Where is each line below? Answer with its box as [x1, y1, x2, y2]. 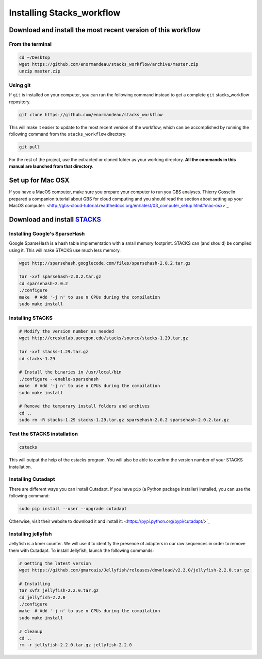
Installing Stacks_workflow [9, 7, 121, 18]
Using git [9, 82, 31, 89]
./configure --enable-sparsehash [19, 376, 99, 382]
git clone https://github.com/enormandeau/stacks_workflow [19, 112, 163, 117]
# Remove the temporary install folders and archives [19, 403, 150, 409]
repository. [9, 99, 31, 105]
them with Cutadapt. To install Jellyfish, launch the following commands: [9, 548, 154, 553]
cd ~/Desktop [19, 55, 50, 60]
